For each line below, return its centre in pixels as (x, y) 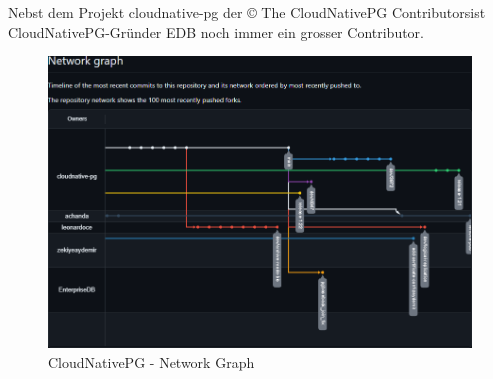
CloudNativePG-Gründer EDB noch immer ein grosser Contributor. (216, 31)
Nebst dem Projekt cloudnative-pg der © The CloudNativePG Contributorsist (247, 12)
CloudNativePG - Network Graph (151, 361)
